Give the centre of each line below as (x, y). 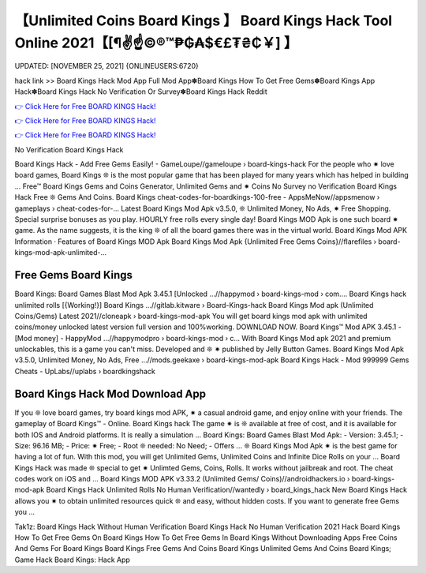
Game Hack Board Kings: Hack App (72, 560)
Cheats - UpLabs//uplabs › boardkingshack (85, 371)
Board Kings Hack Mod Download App (110, 393)
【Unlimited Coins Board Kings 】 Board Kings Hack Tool (204, 21)
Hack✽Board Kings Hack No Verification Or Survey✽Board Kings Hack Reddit (141, 92)
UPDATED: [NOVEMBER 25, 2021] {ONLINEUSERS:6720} (106, 66)
